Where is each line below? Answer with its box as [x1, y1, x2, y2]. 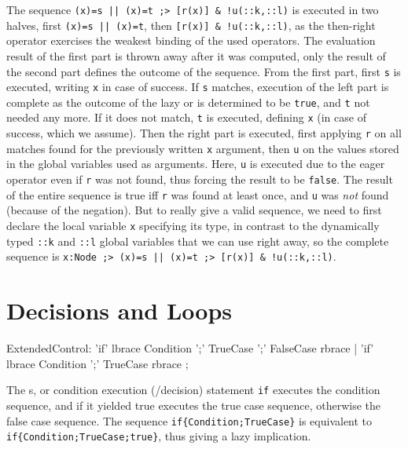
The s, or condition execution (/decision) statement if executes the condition [6, 381, 380, 398]
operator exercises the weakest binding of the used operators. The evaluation [6, 32, 376, 49]
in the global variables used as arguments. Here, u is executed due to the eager [6, 155, 385, 172]
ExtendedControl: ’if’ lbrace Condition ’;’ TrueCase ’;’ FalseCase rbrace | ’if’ [6, 340, 374, 356]
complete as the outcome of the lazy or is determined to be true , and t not [6, 93, 370, 110]
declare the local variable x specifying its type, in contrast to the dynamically [6, 217, 380, 233]
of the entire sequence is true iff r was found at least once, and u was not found [6, 186, 389, 203]
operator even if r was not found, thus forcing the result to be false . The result [6, 171, 393, 188]
